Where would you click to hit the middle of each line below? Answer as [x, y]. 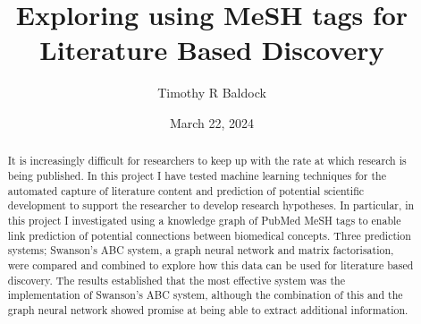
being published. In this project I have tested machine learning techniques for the [197, 175]
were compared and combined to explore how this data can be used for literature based [210, 264]
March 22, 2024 [212, 122]
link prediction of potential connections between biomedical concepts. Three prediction [209, 235]
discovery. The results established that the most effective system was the [176, 280]
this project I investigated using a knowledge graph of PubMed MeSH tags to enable [204, 220]
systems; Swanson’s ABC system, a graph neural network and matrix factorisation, [201, 250]
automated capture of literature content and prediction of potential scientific [186, 190]
